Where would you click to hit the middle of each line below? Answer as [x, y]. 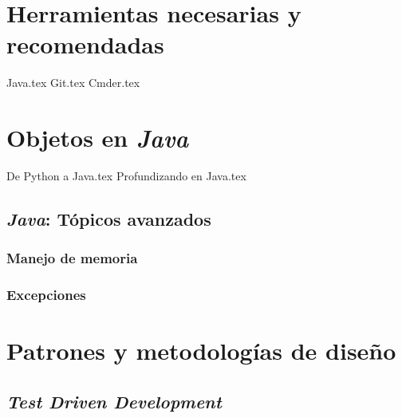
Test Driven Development [114, 401]
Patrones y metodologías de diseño [201, 351]
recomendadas [85, 44]
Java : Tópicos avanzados [109, 219]
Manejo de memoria [72, 258]
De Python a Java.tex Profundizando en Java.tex [126, 176]
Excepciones [46, 295]
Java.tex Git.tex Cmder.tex [73, 83]
